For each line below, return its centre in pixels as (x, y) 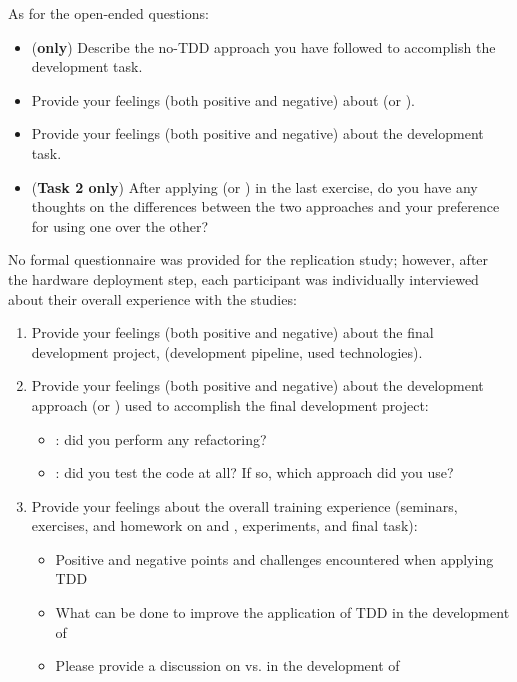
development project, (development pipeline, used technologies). (227, 351)
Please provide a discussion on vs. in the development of (227, 665)
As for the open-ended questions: (108, 13)
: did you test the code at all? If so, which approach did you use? (254, 472)
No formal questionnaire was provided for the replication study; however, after (248, 259)
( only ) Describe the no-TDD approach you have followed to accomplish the (263, 46)
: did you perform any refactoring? (161, 438)
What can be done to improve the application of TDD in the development (282, 612)
